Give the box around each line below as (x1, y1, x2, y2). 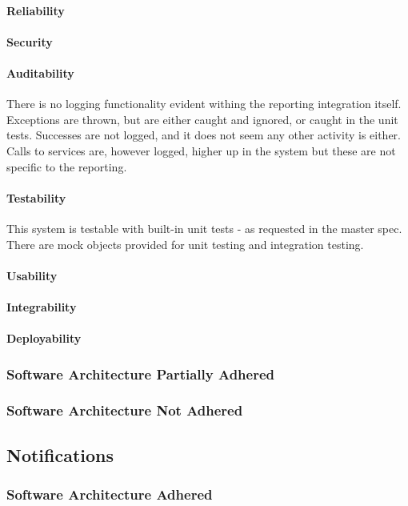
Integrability (6, 298, 77, 315)
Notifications (6, 442, 114, 467)
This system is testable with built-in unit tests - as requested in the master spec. (6, 219, 402, 236)
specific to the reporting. (6, 158, 127, 175)
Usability (6, 267, 58, 283)
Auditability (6, 64, 74, 81)
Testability (6, 189, 66, 206)
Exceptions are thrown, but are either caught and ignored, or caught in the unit (6, 110, 398, 127)
